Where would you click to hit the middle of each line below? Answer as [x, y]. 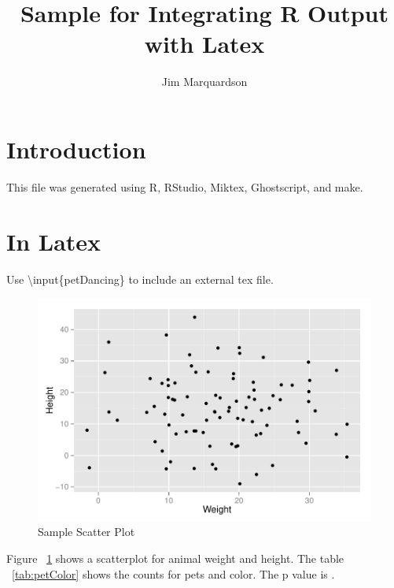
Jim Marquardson [204, 82]
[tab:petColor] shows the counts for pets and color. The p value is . [173, 573]
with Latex [204, 44]
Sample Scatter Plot [87, 532]
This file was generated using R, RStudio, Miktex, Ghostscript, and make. [185, 186]
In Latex [54, 241]
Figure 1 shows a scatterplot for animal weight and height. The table [175, 558]
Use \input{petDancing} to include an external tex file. [140, 279]
